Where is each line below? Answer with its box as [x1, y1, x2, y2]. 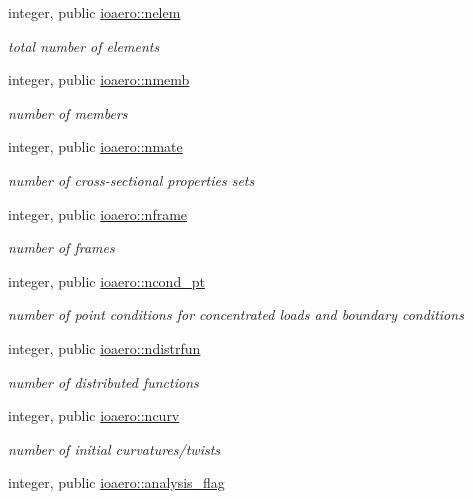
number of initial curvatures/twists [8, 438, 221, 459]
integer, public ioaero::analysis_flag [8, 472, 225, 493]
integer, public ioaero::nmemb [8, 69, 190, 90]
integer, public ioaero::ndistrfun [8, 337, 201, 358]
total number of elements [8, 35, 160, 56]
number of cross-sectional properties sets [8, 169, 255, 190]
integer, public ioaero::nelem [8, 2, 181, 22]
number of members [8, 102, 128, 123]
